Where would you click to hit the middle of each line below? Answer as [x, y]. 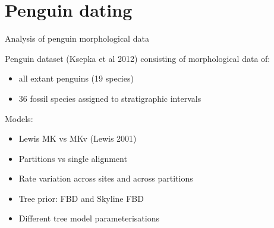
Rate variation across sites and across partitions [106, 178]
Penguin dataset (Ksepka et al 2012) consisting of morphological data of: [138, 58]
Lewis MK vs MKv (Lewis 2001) [78, 138]
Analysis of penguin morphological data [77, 38]
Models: [19, 118]
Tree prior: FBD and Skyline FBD [81, 198]
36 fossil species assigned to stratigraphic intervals [110, 98]
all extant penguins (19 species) [76, 78]
